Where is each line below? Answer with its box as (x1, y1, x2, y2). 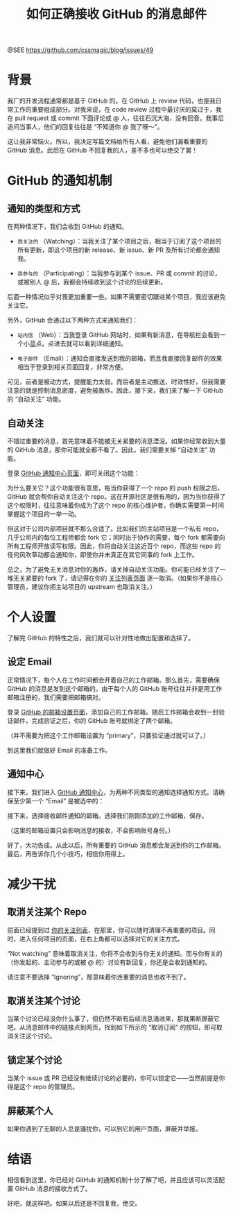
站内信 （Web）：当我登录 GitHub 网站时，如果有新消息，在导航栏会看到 (17, 331, 220, 339)
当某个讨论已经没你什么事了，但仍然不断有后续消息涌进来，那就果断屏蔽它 (7, 1014, 220, 1023)
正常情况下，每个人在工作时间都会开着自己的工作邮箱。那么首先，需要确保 (7, 676, 220, 684)
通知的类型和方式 (7, 203, 80, 214)
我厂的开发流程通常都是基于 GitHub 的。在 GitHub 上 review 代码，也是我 (7, 96, 216, 105)
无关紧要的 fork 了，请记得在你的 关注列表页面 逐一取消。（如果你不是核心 (12, 574, 223, 582)
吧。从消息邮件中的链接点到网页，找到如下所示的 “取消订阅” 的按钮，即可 (7, 1023, 217, 1032)
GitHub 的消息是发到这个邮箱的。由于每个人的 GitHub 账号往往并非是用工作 (7, 684, 223, 692)
